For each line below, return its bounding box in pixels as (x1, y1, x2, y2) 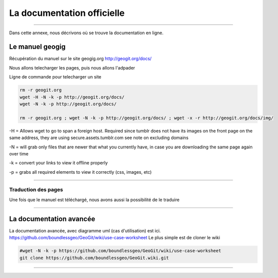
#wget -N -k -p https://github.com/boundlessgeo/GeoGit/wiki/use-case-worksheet (19, 248, 221, 254)
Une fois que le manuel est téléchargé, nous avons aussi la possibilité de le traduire (9, 197, 180, 203)
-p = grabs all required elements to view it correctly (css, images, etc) (9, 169, 152, 175)
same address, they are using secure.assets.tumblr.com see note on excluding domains (9, 135, 189, 141)
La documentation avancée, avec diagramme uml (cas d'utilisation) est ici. (9, 227, 161, 233)
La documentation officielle (9, 7, 125, 18)
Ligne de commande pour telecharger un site (9, 74, 102, 80)
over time (9, 150, 29, 156)
